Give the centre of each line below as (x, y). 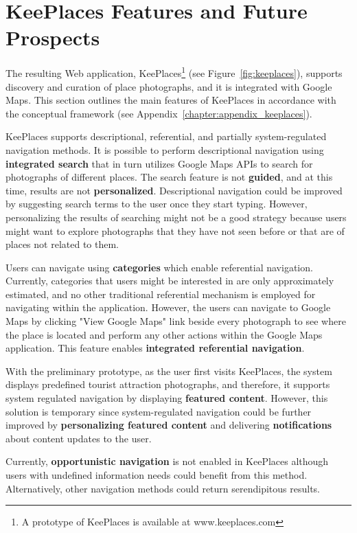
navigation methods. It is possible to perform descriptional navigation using (165, 149)
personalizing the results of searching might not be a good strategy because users (176, 217)
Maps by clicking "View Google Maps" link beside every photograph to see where (176, 321)
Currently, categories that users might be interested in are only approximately (170, 281)
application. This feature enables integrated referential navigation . (155, 348)
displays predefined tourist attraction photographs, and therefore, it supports (168, 384)
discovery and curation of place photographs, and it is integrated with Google (169, 86)
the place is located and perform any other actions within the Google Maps (164, 334)
